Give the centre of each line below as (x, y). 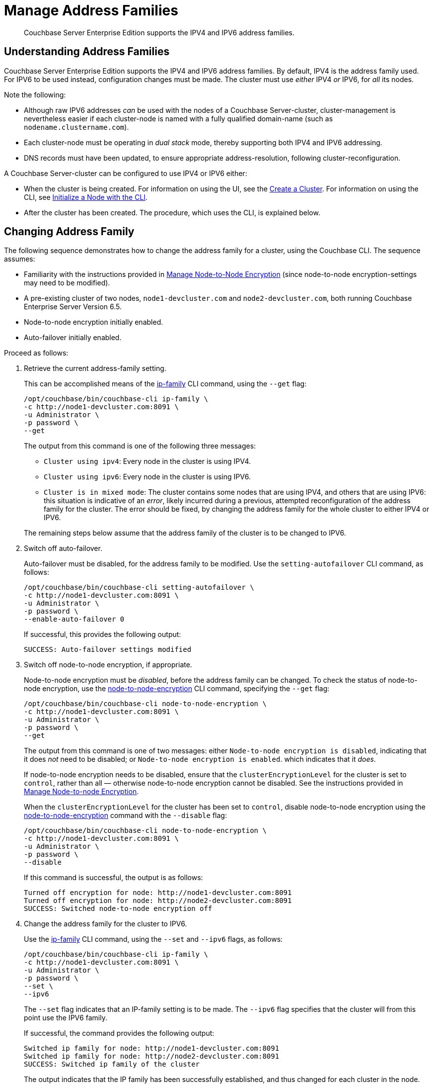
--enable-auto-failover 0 (74, 619)
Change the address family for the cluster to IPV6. (106, 924)
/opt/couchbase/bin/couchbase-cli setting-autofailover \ (139, 587)
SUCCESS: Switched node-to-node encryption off (118, 909)
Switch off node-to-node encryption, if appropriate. (108, 665)
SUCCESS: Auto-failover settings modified (108, 650)
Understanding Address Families (87, 52)
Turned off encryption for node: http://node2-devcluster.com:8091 (158, 901)
